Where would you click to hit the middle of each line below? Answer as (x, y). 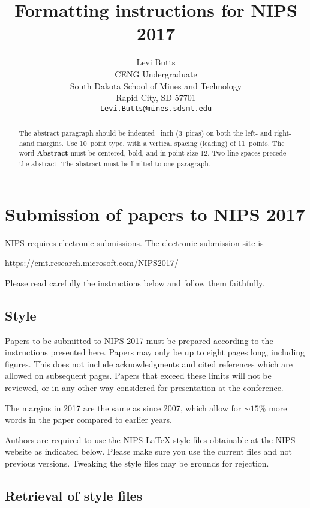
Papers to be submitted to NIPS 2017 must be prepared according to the (139, 340)
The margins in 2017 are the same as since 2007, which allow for (123, 407)
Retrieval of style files (74, 496)
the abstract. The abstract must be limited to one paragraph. (115, 164)
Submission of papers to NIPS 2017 (155, 213)
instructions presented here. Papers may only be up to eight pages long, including (155, 352)
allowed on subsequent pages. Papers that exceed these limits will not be (138, 376)
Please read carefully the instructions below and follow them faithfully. (135, 283)
